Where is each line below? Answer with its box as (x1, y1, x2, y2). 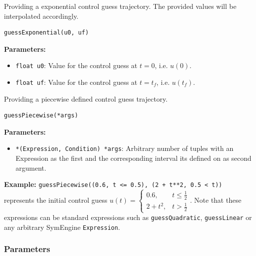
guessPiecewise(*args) (4, 112, 78, 119)
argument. (15, 162, 46, 173)
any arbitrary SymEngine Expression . (4, 221, 120, 232)
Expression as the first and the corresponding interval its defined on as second (15, 153, 252, 163)
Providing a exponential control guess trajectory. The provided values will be (4, 1, 237, 11)
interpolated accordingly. (4, 10, 79, 21)
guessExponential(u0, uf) (4, 29, 89, 37)
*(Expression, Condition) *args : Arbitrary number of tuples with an (15, 143, 234, 153)
